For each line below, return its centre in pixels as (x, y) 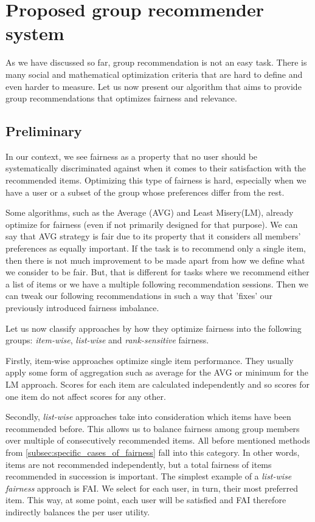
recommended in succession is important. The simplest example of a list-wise (149, 476)
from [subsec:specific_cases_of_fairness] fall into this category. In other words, (153, 452)
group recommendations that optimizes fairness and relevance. (121, 98)
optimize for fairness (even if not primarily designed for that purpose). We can (152, 224)
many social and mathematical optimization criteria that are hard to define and (154, 74)
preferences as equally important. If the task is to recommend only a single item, (156, 248)
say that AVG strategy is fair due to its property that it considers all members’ (153, 236)
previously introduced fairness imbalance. (82, 308)
